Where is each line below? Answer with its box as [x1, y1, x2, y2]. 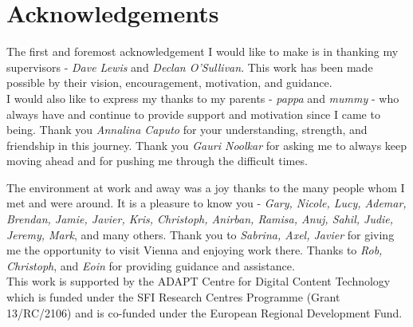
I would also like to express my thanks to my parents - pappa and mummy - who [6, 89, 399, 106]
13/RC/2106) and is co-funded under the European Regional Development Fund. [6, 304, 403, 321]
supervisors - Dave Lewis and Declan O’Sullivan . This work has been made [6, 58, 373, 75]
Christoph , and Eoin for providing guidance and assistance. [6, 257, 295, 274]
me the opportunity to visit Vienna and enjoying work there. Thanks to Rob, [6, 242, 383, 258]
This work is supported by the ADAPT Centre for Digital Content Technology [6, 273, 391, 290]
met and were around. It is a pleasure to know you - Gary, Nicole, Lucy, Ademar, [6, 195, 407, 211]
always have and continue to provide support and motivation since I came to [6, 105, 380, 122]
